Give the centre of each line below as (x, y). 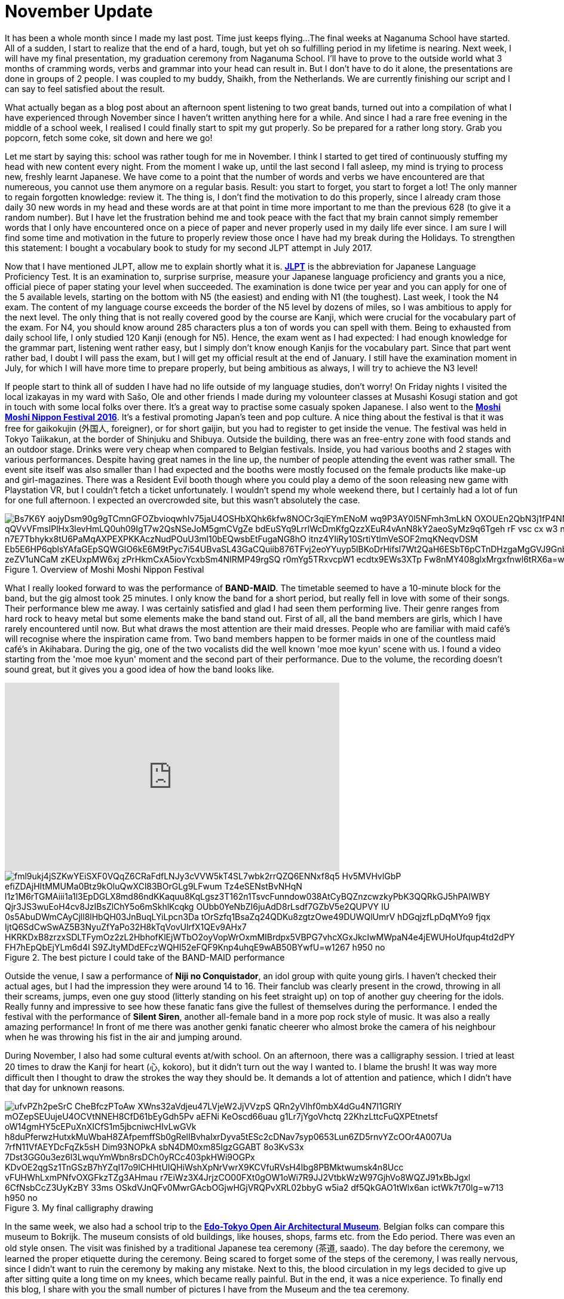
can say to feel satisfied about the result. (85, 88)
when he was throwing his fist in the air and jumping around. (124, 1037)
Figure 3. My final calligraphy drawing (79, 1208)
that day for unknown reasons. (65, 1087)
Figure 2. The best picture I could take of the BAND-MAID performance (145, 957)
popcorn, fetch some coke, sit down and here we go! (109, 137)
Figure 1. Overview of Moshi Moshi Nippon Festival (105, 569)
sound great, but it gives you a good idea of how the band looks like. (140, 669)
